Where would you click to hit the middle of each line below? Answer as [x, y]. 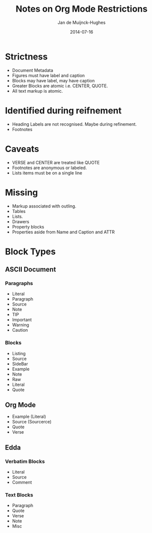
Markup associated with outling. [44, 206]
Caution [20, 330]
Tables [19, 211]
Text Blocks [19, 495]
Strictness [26, 57]
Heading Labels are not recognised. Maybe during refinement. [74, 124]
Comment [22, 482]
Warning [20, 325]
